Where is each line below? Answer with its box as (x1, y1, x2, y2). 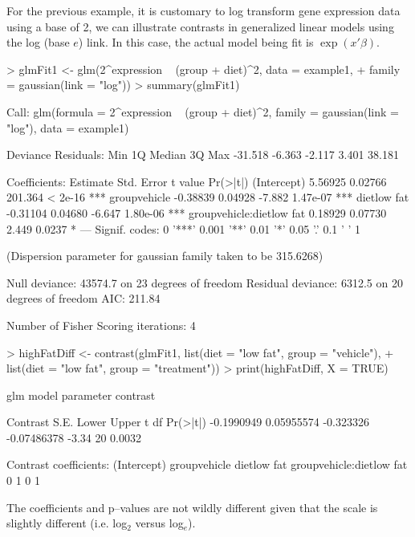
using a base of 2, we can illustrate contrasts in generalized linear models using (6, 18, 394, 35)
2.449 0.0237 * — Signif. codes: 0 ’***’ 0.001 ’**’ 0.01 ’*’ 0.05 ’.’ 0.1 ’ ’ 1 (6, 220, 361, 237)
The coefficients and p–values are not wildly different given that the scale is (6, 498, 378, 515)
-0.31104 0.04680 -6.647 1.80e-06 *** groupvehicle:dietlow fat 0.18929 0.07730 (6, 204, 387, 221)
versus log (135, 515, 184, 531)
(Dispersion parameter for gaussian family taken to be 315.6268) (6, 247, 323, 264)
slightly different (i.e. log (6, 515, 128, 531)
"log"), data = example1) (6, 119, 129, 136)
